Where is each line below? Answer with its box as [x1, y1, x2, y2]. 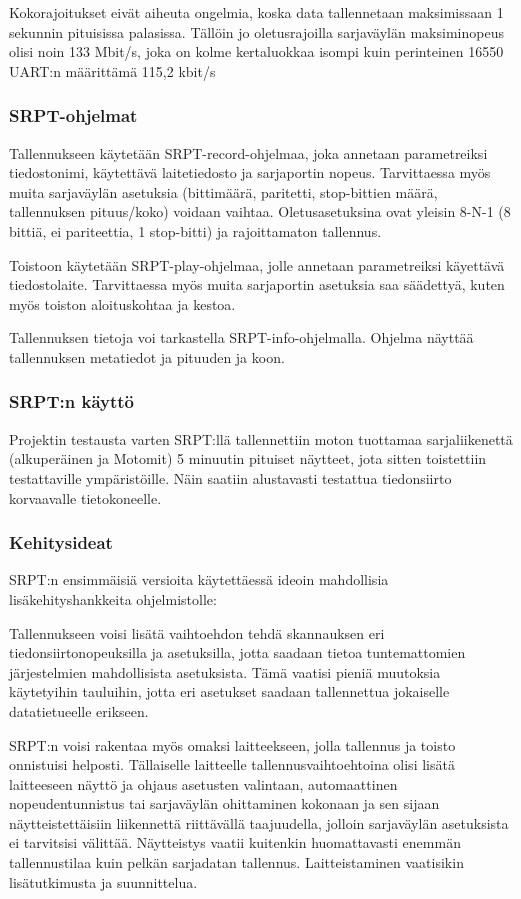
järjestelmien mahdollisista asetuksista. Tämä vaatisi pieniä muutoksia [9, 661, 441, 682]
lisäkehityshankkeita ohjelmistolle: [9, 588, 217, 609]
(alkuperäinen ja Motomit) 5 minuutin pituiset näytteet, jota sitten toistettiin [9, 448, 487, 469]
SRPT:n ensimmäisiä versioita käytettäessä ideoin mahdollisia [9, 569, 389, 590]
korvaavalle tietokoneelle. [9, 487, 162, 508]
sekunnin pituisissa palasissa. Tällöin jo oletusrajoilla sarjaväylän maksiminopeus [9, 21, 504, 42]
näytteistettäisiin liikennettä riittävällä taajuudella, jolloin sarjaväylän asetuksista [9, 812, 509, 833]
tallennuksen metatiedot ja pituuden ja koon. [9, 346, 285, 367]
